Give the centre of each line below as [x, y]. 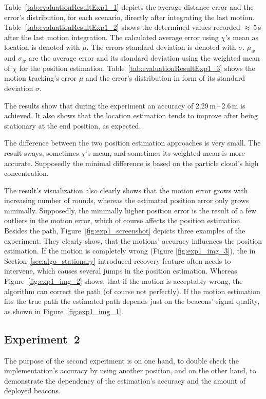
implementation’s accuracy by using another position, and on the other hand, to [130, 370]
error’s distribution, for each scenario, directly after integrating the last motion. [129, 17]
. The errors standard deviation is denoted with [161, 47]
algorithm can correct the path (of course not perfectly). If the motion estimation [132, 291]
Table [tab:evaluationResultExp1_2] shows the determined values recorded [122, 27]
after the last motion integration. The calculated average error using [111, 37]
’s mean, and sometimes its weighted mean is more [165, 152]
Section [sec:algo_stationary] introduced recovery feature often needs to [118, 260]
